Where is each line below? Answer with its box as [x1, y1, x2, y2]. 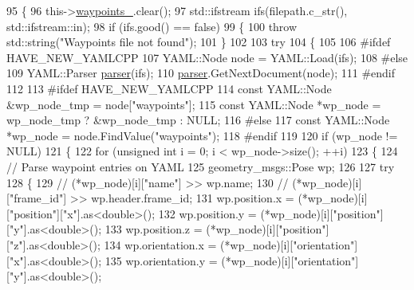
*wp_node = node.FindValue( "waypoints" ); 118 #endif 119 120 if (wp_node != [6, 127, 398, 143]
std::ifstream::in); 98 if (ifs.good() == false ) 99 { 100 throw [6, 18, 298, 34]
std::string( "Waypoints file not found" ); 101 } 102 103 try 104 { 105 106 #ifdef [6, 33, 391, 50]
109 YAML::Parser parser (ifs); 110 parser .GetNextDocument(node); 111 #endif [6, 65, 396, 81]
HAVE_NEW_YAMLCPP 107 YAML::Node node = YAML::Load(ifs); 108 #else [6, 49, 408, 65]
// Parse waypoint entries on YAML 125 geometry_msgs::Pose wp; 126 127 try [6, 158, 395, 174]
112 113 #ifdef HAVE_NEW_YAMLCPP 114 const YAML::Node [6, 80, 332, 96]
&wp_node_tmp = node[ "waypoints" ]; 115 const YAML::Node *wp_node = [6, 96, 381, 112]
